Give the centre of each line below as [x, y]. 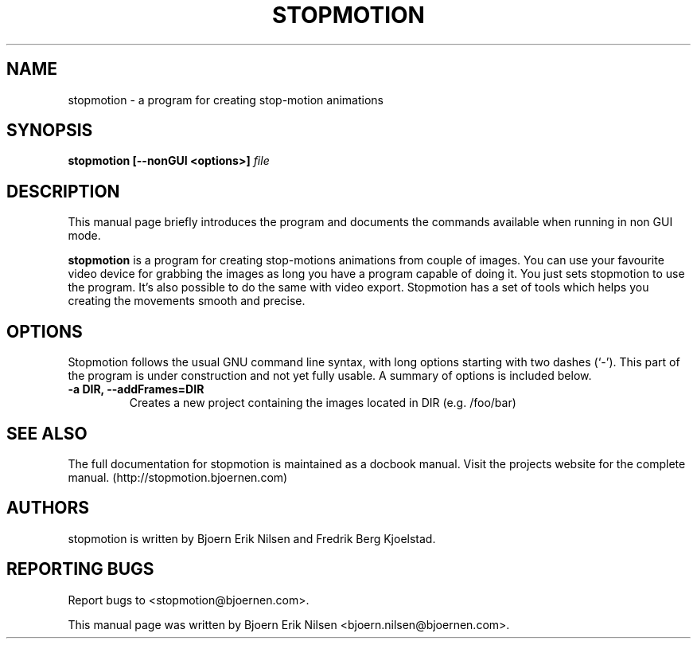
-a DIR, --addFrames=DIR [136, 389]
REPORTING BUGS [80, 569]
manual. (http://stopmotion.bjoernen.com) [178, 477]
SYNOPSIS [50, 131]
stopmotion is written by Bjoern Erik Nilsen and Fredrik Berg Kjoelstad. [252, 538]
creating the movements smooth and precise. [187, 301]
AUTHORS [48, 508]
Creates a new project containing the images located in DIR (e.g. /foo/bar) [323, 403]
